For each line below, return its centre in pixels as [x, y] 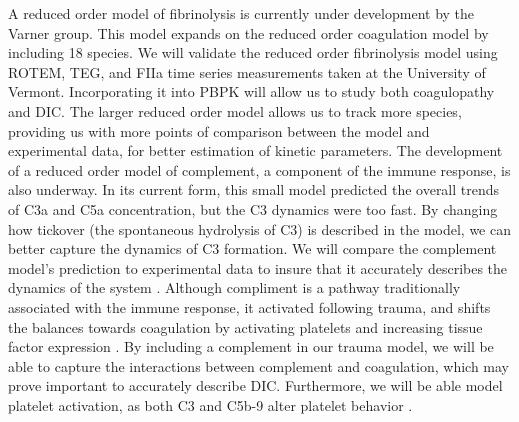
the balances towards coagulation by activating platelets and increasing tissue [245, 326]
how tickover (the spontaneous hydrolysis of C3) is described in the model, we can [259, 228]
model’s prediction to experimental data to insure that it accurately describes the [258, 267]
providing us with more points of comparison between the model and [219, 130]
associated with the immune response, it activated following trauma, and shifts [249, 306]
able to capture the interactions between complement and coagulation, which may [259, 365]
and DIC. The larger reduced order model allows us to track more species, [235, 110]
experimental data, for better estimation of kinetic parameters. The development [255, 150]
